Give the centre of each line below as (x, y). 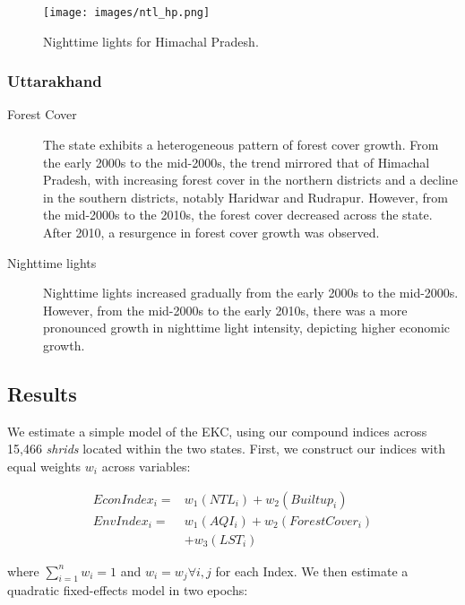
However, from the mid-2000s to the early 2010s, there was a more (225, 310)
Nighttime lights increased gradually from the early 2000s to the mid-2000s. (251, 293)
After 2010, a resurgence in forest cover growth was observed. (211, 233)
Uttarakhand (55, 81)
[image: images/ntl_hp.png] (127, 13)
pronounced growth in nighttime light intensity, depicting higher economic (247, 328)
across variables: (146, 466)
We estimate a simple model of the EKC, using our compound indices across (217, 431)
